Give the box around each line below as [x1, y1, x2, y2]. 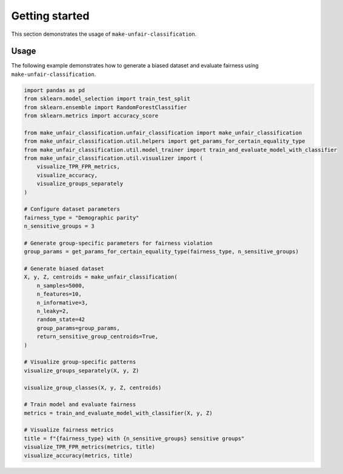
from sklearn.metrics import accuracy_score [24, 112, 159, 119]
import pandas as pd [24, 87, 85, 93]
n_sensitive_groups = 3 [24, 223, 95, 230]
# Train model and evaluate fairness [24, 401, 136, 408]
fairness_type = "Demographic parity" [24, 214, 139, 221]
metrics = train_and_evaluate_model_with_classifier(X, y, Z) [24, 410, 213, 416]
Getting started [11, 9, 90, 22]
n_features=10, [36, 291, 82, 297]
